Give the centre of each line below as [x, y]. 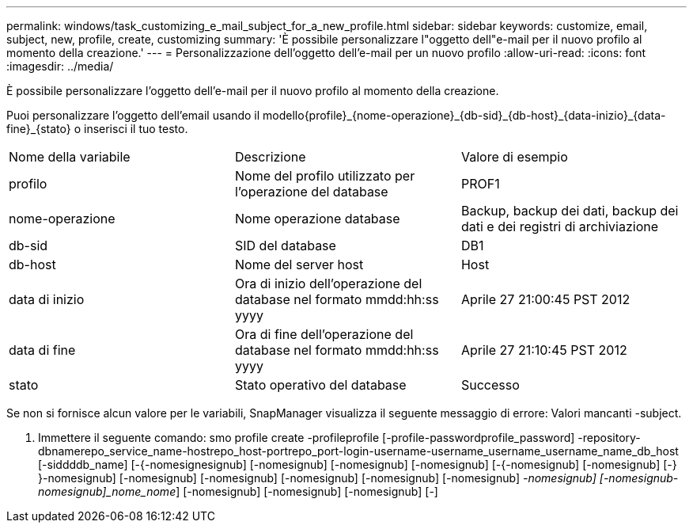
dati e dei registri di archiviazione [560, 226]
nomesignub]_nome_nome [107, 491]
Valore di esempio [514, 157]
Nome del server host [299, 264]
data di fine [42, 350]
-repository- [609, 438]
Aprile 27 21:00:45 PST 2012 [545, 299]
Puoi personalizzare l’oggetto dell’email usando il [133, 115]
